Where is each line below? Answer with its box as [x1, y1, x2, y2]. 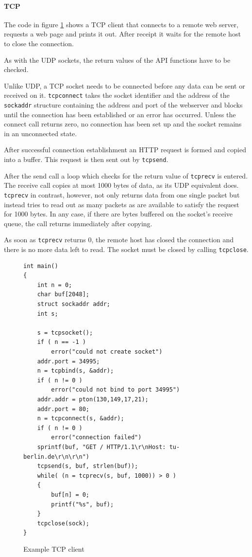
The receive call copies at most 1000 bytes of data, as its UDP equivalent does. [4, 180, 239, 190]
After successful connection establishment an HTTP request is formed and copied [4, 144, 246, 155]
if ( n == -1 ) [37, 339, 86, 346]
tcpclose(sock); [37, 520, 90, 527]
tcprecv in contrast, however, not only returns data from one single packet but [4, 189, 240, 199]
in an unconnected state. [4, 128, 77, 138]
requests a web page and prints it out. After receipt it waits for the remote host [4, 29, 241, 39]
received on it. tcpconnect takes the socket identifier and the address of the [4, 90, 230, 100]
